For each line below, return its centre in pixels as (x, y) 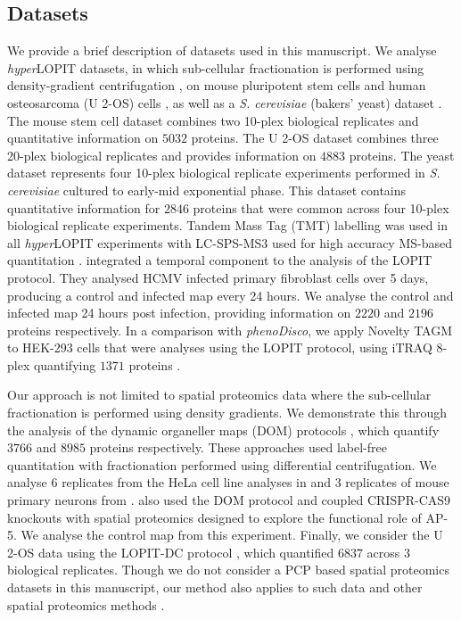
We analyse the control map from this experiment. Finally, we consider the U (232, 535)
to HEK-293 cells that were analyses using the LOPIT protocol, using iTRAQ (220, 347)
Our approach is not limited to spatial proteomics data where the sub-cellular (219, 395)
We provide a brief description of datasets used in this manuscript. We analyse (222, 50)
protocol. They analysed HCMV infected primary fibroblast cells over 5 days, (218, 277)
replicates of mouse (397, 482)
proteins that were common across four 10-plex (321, 207)
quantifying (65, 364)
